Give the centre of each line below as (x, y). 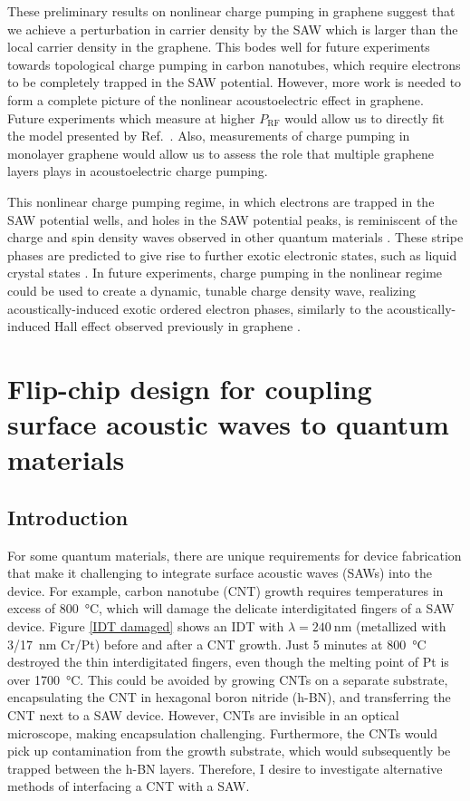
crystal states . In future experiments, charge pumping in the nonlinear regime (225, 273)
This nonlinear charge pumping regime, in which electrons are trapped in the (221, 201)
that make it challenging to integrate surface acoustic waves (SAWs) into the (220, 573)
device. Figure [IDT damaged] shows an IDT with (146, 626)
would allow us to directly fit (364, 117)
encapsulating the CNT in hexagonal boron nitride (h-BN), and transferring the (229, 697)
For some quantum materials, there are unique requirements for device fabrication (235, 555)
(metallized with (401, 626)
